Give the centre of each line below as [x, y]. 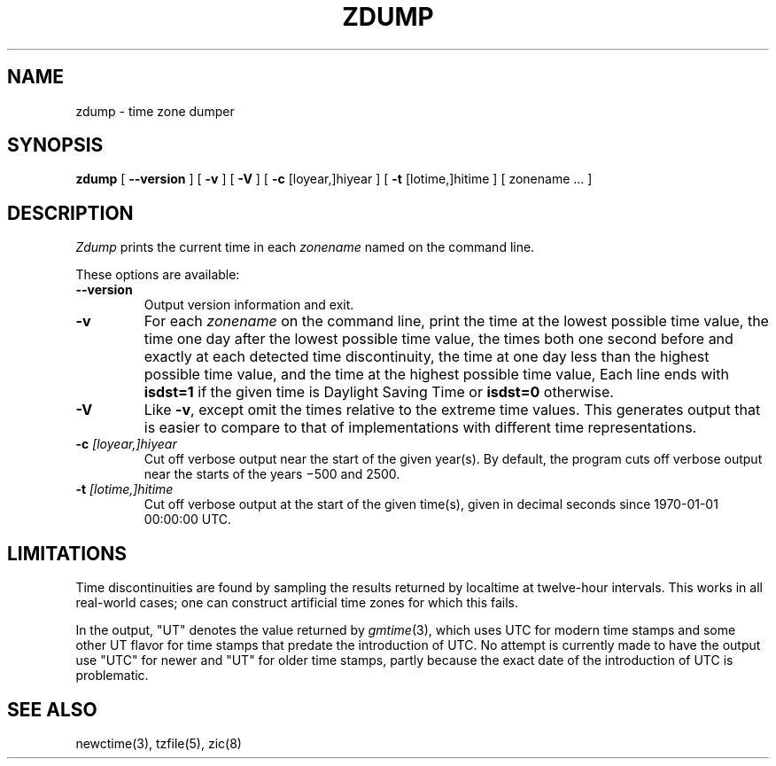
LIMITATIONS [67, 553]
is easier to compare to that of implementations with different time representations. [420, 428]
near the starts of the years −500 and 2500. [272, 474]
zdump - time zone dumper [155, 111]
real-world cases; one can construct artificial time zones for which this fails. [297, 603]
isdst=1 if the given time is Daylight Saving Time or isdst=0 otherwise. [379, 392]
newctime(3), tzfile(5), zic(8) [159, 743]
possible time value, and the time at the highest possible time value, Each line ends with [436, 375]
